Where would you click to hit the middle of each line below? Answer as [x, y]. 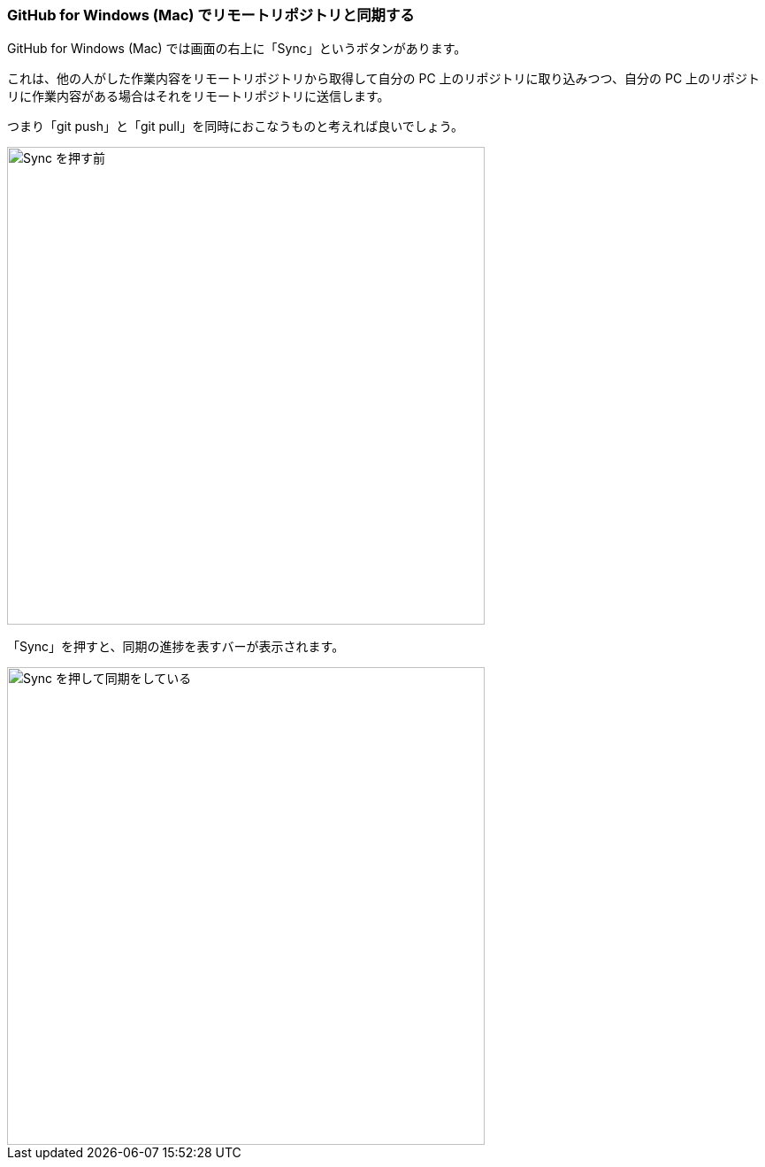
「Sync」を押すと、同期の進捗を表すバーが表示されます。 [176, 647]
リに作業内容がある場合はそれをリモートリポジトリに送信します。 [199, 96]
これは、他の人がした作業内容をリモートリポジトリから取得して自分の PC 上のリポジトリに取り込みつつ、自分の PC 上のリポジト [384, 79]
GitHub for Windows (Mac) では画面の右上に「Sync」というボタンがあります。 [237, 49]
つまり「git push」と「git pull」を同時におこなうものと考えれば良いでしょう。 [235, 127]
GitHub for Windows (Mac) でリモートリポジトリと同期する [211, 15]
